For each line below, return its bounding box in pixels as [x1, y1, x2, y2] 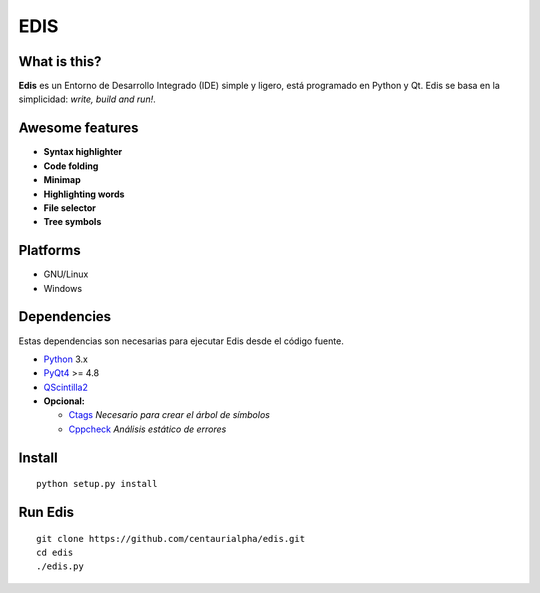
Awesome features [18, 120, 139, 137]
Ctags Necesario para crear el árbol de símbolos [68, 409, 270, 421]
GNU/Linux [43, 268, 89, 280]
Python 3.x [43, 353, 89, 365]
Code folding [43, 160, 99, 172]
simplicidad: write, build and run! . [18, 93, 156, 105]
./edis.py [36, 561, 84, 572]
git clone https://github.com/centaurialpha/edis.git [36, 533, 305, 544]
